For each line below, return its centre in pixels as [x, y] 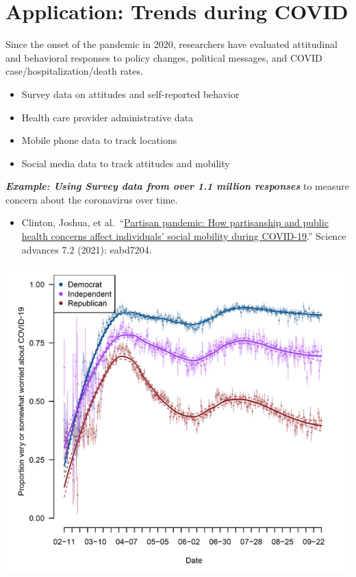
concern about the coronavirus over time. [92, 199]
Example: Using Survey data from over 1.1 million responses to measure [177, 186]
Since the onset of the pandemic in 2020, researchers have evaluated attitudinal [171, 44]
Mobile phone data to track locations [99, 140]
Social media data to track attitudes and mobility [126, 163]
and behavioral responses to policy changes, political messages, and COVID [164, 57]
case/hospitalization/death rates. [74, 71]
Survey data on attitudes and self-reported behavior [130, 94]
